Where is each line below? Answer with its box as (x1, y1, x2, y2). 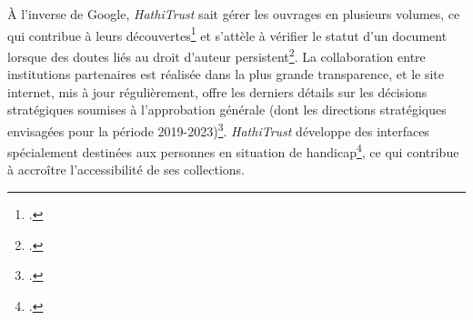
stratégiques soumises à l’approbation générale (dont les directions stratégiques (7, 100, 447, 119)
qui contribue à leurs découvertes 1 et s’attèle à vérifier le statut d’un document (7, 23, 448, 45)
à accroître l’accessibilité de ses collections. (7, 160, 245, 179)
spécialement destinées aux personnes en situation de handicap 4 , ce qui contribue (7, 140, 459, 161)
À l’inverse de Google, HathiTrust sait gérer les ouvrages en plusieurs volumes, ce (7, 5, 460, 23)
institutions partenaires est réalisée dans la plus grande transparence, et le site (7, 65, 445, 84)
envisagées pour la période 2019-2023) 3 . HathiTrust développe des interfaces (7, 118, 429, 140)
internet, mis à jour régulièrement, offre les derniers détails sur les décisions (7, 82, 428, 101)
